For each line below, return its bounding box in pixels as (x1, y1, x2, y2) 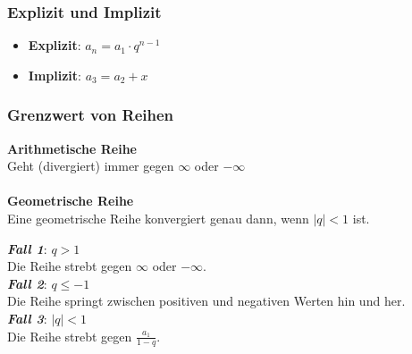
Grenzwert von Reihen (7, 104, 174, 126)
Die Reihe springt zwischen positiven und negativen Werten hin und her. (7, 291, 406, 310)
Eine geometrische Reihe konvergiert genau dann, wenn (7, 209, 309, 227)
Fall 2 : (7, 274, 47, 292)
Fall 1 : (7, 239, 47, 257)
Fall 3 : (7, 308, 47, 327)
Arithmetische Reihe (7, 139, 137, 157)
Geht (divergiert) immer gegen (7, 156, 174, 175)
